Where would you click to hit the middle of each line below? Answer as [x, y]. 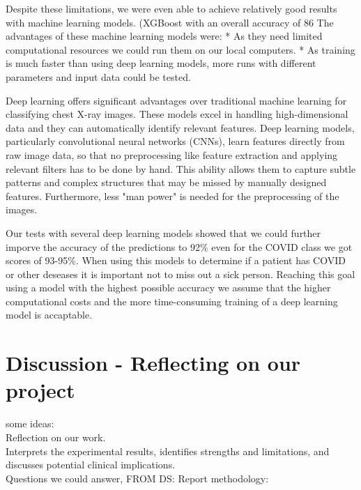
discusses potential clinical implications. [91, 465]
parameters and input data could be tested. [98, 76]
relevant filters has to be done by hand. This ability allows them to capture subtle [181, 168]
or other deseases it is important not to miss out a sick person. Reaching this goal [180, 274]
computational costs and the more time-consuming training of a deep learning [172, 301]
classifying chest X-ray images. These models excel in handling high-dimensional [177, 114]
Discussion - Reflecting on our [153, 363]
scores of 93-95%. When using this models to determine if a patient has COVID [176, 260]
